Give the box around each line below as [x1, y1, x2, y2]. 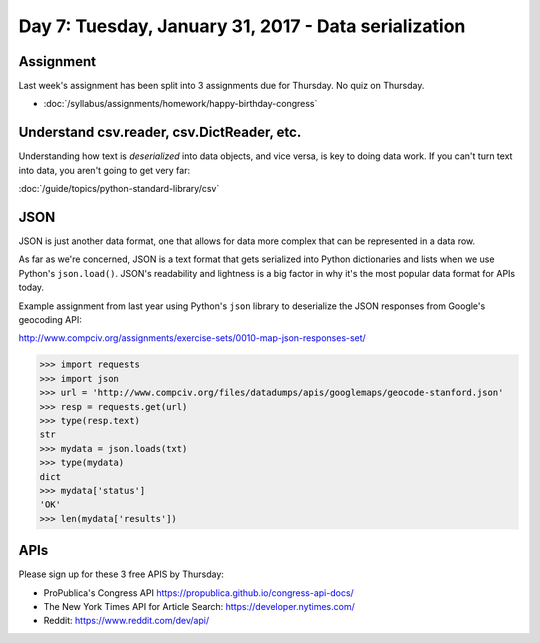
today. [18, 281, 45, 294]
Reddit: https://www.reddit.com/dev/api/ [43, 615, 210, 627]
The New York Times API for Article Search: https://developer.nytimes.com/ [43, 600, 355, 612]
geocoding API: [18, 314, 82, 325]
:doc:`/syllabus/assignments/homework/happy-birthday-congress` [43, 98, 318, 110]
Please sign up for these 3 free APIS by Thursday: [18, 568, 225, 580]
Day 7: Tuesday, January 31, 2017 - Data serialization [18, 15, 466, 37]
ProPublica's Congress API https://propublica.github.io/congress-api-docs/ [43, 586, 354, 599]
